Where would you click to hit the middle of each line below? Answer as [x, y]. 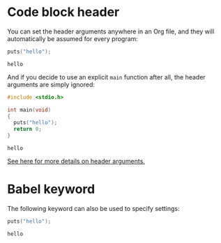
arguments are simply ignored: [51, 84]
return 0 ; [28, 130]
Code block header [63, 12]
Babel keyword [51, 189]
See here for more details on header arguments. [76, 162]
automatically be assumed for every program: [73, 38]
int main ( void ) [29, 110]
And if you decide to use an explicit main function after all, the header [106, 77]
